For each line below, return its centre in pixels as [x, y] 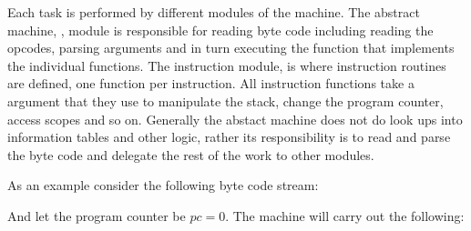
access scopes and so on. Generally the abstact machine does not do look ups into [235, 119]
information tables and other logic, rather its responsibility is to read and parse [229, 137]
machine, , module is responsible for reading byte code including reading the [220, 30]
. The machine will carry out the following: [345, 215]
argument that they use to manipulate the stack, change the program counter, [225, 100]
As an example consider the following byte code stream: [163, 185]
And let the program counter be [97, 215]
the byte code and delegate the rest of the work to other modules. [191, 154]
